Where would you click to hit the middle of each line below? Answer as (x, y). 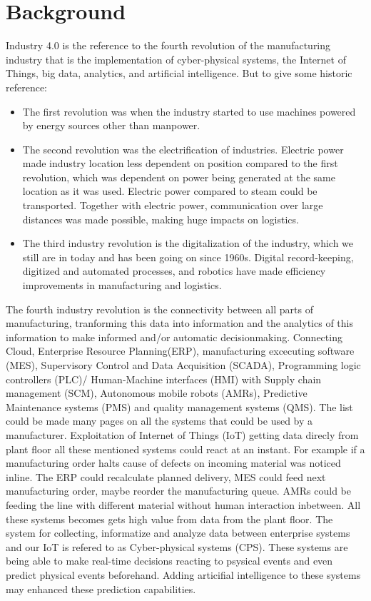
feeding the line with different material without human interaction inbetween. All (183, 504)
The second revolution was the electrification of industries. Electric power (183, 149)
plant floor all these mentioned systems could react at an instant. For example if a (185, 449)
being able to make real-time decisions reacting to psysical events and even (169, 561)
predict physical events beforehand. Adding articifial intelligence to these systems (183, 574)
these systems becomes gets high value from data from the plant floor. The (169, 519)
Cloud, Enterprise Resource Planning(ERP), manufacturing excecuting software (180, 351)
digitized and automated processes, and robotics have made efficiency (174, 271)
